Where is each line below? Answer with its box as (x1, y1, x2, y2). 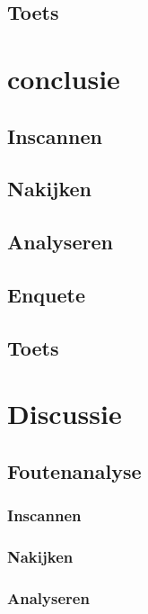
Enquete (7, 280, 85, 308)
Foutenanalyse (7, 456, 142, 484)
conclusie (7, 59, 120, 96)
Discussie (7, 395, 122, 432)
